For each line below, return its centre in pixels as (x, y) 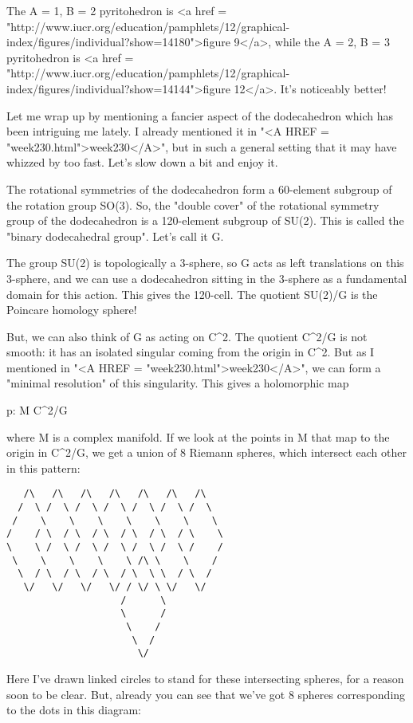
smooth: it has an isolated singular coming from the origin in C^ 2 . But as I (191, 352)
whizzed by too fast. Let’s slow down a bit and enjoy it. (142, 162)
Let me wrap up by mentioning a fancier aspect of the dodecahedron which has (200, 115)
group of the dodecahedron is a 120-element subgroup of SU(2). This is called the (205, 220)
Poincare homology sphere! (72, 310)
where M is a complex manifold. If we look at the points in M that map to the (198, 436)
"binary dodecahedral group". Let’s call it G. (115, 236)
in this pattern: (43, 468)
